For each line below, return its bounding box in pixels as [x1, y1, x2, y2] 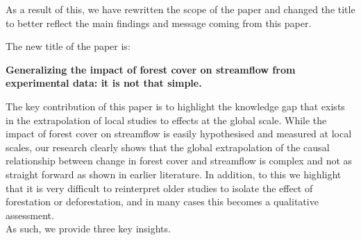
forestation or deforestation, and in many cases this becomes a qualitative [6, 194, 319, 209]
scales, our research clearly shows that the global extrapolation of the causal [6, 139, 330, 154]
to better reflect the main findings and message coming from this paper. [6, 15, 312, 30]
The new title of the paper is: [6, 39, 131, 53]
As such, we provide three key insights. [6, 221, 171, 236]
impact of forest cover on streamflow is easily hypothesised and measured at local [6, 126, 352, 141]
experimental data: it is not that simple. [6, 76, 202, 90]
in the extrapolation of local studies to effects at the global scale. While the [6, 112, 327, 127]
